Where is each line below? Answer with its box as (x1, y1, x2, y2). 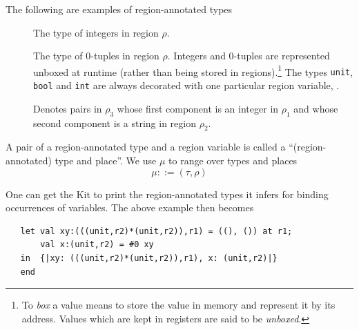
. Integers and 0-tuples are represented (167, 48, 330, 63)
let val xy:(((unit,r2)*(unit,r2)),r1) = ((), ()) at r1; (20, 226, 293, 236)
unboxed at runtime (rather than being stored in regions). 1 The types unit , (33, 62, 353, 79)
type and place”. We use (55, 153, 157, 167)
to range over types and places (168, 153, 298, 167)
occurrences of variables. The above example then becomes (6, 200, 254, 215)
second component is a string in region (33, 115, 196, 130)
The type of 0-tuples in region (33, 48, 159, 63)
